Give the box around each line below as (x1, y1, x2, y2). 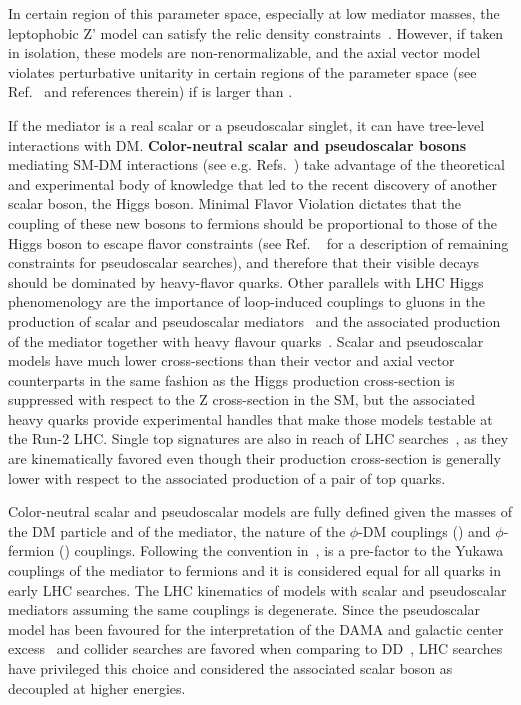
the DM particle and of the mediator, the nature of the (8, 520, 346, 541)
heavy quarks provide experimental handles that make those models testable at (8, 408, 493, 429)
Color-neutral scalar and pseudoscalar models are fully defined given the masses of (8, 501, 512, 522)
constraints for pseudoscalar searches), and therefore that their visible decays (8, 252, 480, 273)
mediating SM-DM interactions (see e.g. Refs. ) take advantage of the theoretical (8, 154, 505, 175)
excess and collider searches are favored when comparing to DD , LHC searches (8, 638, 503, 659)
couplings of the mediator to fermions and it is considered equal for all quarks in (8, 560, 501, 581)
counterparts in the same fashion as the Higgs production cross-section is (8, 369, 455, 390)
